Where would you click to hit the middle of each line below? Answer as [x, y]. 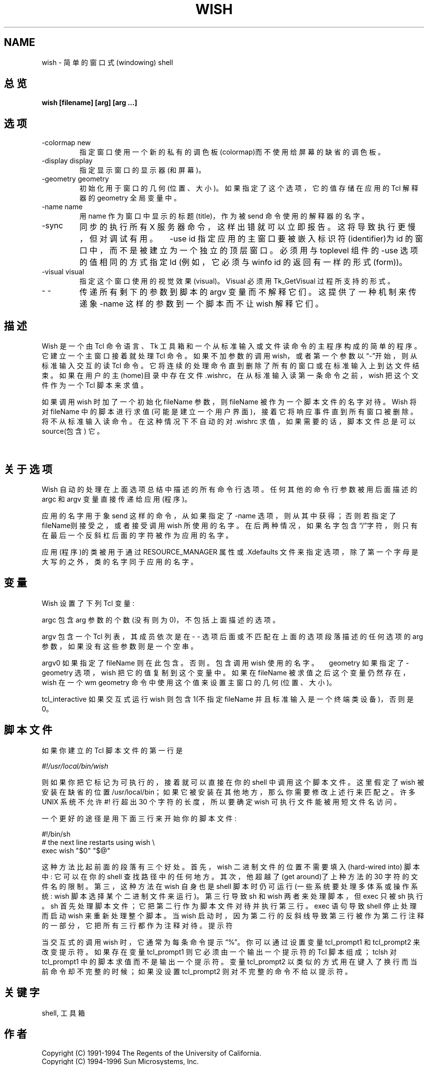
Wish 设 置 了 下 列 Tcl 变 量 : [88, 603]
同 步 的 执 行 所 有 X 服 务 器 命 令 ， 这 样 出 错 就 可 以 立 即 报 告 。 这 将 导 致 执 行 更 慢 [247, 227]
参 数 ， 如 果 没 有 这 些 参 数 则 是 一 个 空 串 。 [120, 646]
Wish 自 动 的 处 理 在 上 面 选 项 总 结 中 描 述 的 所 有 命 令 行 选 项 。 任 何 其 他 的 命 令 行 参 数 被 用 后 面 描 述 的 [229, 489]
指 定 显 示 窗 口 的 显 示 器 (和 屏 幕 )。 [142, 170]
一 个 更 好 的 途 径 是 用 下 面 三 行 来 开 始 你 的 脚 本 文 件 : [139, 818]
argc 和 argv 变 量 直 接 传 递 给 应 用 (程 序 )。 [117, 499]
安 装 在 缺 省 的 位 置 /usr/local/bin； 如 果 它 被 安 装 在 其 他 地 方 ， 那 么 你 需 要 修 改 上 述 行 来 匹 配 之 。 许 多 [229, 792]
